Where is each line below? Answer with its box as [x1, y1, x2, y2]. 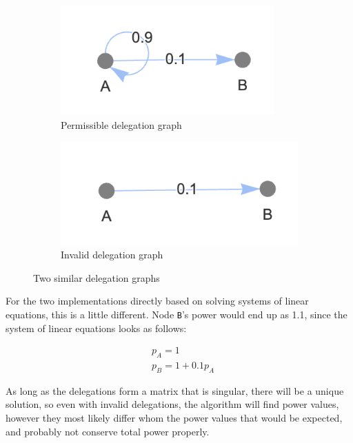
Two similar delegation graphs [33, 270, 160, 285]
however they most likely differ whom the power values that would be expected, [6, 411, 343, 425]
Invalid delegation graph [61, 247, 163, 262]
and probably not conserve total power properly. [6, 424, 210, 438]
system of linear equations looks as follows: [6, 320, 187, 335]
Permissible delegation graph [61, 118, 182, 132]
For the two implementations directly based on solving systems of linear [6, 293, 309, 308]
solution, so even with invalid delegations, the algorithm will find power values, [6, 397, 339, 411]
